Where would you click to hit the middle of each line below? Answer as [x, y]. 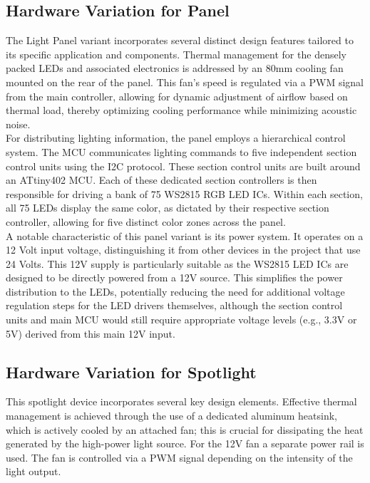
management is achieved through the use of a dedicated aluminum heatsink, [171, 416]
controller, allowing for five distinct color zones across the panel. [146, 221]
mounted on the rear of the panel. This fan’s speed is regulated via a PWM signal [185, 82]
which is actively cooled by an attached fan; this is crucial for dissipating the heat [185, 429]
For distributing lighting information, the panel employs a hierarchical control [176, 138]
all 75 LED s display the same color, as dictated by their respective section [168, 208]
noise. [18, 124]
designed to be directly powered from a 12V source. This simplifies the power [174, 277]
